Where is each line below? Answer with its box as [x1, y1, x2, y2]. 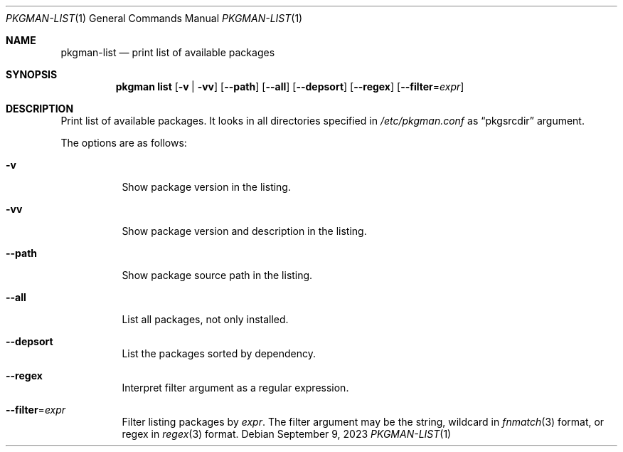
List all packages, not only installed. [122, 313, 289, 325]
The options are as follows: [60, 137, 187, 149]
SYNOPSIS [6, 68, 58, 80]
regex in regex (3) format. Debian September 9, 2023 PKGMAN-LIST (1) [122, 428, 452, 440]
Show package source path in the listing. [122, 269, 313, 281]
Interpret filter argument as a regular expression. [122, 382, 349, 394]
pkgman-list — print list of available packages [60, 46, 275, 58]
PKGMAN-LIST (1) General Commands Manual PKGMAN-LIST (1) [6, 12, 303, 24]
